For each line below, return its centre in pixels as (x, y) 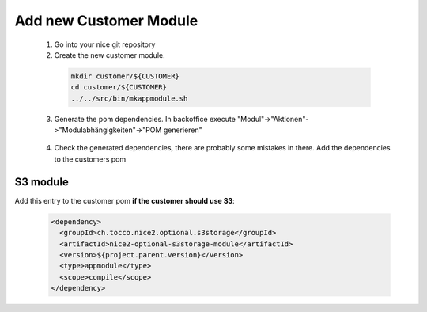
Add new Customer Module (106, 21)
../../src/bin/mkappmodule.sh (129, 98)
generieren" (183, 130)
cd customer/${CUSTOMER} (119, 88)
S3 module (42, 182)
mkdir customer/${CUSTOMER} (125, 76)
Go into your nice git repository (105, 44)
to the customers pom (90, 159)
